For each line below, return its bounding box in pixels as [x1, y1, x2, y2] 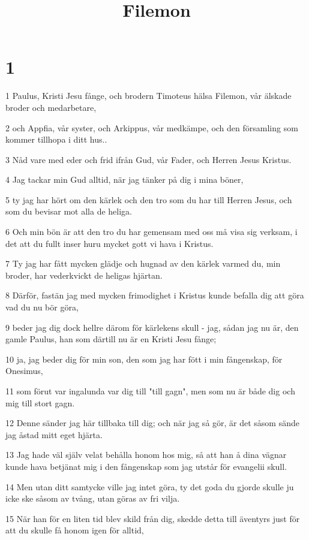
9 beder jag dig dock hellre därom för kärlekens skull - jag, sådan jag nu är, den [5, 321, 299, 333]
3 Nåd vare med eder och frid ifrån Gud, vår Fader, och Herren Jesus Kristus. [5, 153, 292, 165]
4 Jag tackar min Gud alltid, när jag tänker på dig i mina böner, [5, 173, 244, 186]
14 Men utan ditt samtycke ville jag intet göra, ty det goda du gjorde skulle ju [5, 480, 294, 493]
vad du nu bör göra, [5, 301, 79, 313]
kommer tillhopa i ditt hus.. [5, 133, 107, 146]
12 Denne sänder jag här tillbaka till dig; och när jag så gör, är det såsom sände [5, 417, 299, 429]
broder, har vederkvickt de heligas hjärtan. [5, 269, 163, 281]
